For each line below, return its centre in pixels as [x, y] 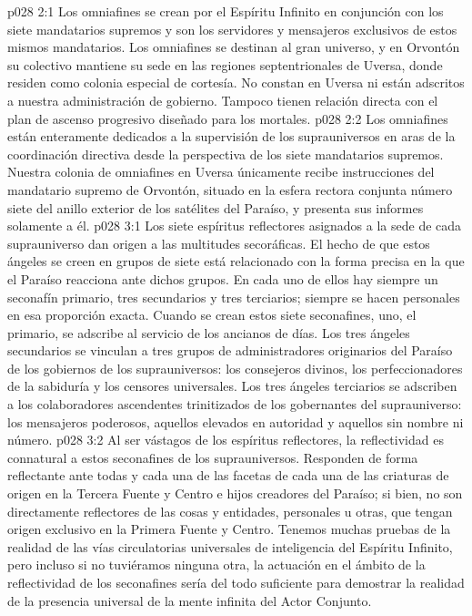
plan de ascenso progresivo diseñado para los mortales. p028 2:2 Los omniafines [228, 118]
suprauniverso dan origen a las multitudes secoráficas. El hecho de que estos [219, 243]
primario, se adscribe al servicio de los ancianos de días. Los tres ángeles [209, 332]
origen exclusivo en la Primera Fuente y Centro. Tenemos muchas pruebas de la [229, 529]
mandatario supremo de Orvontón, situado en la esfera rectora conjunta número [230, 189]
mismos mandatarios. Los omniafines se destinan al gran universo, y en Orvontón [234, 47]
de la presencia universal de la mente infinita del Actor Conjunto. [190, 600]
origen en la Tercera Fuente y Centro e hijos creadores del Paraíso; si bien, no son [235, 493]
